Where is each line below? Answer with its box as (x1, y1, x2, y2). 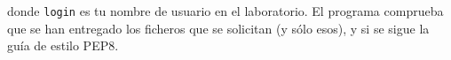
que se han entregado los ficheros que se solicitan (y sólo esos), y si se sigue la (7, 19, 430, 37)
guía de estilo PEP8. (7, 36, 119, 55)
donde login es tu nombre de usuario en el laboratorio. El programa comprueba (7, 2, 444, 19)
